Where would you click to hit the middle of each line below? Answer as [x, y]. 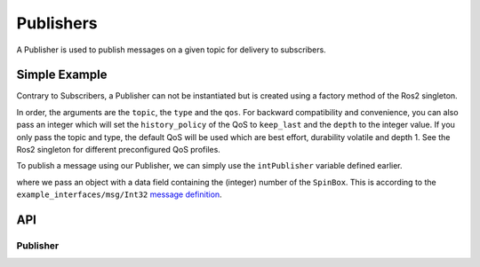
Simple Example [62, 75]
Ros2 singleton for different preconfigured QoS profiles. [119, 150]
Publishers [57, 23]
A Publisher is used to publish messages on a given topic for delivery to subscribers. [171, 50]
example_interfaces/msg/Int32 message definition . [119, 194]
